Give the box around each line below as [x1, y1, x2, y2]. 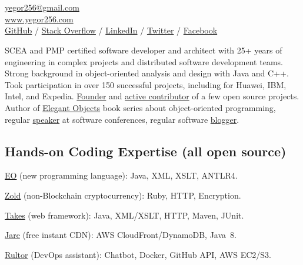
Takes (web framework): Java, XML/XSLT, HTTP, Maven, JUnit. [5, 209, 244, 221]
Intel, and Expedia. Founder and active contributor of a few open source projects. [5, 90, 299, 102]
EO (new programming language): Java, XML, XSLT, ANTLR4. [5, 169, 238, 182]
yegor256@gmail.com [5, 1, 79, 14]
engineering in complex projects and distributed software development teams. [5, 55, 283, 68]
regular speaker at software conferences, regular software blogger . [5, 113, 239, 125]
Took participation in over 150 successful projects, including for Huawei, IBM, [5, 78, 287, 90]
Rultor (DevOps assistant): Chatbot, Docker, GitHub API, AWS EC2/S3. [5, 248, 272, 260]
